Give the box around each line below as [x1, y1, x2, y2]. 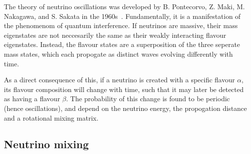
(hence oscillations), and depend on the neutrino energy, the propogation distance [4, 103, 247, 113]
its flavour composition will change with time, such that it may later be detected [4, 84, 244, 94]
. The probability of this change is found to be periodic [66, 93, 230, 104]
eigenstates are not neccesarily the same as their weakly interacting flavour [4, 30, 226, 40]
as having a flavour [4, 93, 60, 104]
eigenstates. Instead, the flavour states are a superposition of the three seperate [4, 39, 240, 49]
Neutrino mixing [4, 136, 89, 151]
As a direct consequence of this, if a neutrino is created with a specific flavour [4, 75, 235, 85]
